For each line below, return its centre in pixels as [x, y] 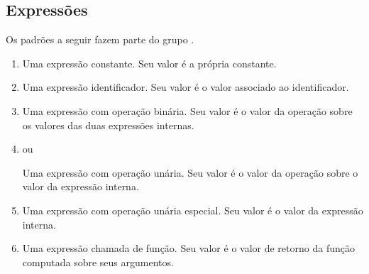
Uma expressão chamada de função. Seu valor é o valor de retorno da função [188, 248]
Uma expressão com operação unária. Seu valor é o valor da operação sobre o [190, 172]
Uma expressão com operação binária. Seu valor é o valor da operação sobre [187, 110]
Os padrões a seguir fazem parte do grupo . [100, 39]
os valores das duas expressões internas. [108, 125]
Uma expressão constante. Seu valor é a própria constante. [149, 63]
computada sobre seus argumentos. [98, 262]
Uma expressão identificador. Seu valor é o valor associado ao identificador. [186, 87]
